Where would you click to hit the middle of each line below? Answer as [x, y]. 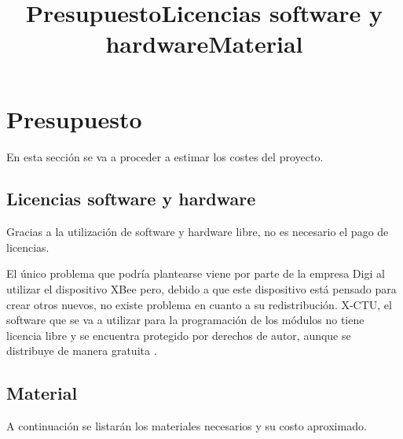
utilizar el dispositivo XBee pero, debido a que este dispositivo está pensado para [201, 289]
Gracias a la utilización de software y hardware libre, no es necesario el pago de [198, 232]
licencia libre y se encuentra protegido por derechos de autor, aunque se [179, 335]
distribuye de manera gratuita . [82, 350]
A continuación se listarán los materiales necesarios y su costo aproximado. [187, 426]
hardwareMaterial [204, 44]
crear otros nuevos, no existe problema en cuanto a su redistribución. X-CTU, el [199, 304]
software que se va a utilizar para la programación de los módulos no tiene [185, 320]
